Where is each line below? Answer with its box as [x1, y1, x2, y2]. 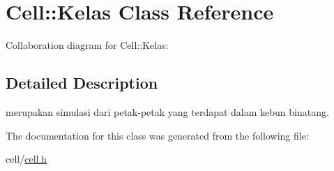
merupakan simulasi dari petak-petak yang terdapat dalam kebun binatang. [6, 104, 329, 119]
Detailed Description [6, 72, 158, 94]
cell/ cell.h [6, 151, 47, 166]
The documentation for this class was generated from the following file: [6, 128, 309, 142]
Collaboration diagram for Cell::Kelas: [6, 38, 169, 52]
